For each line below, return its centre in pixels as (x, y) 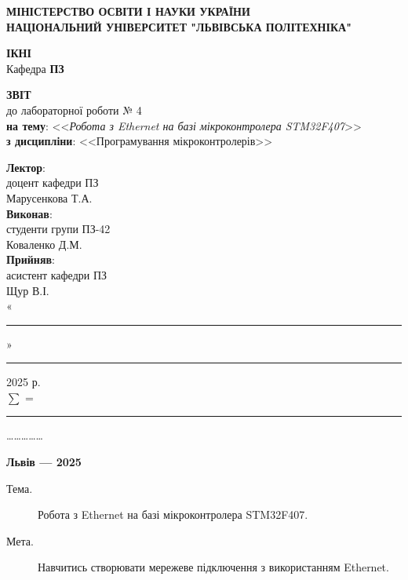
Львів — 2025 (44, 462)
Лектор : (26, 167)
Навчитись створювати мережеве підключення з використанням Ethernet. (213, 567)
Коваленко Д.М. (44, 244)
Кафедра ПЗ (35, 68)
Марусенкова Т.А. (49, 197)
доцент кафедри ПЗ (53, 182)
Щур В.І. (28, 290)
